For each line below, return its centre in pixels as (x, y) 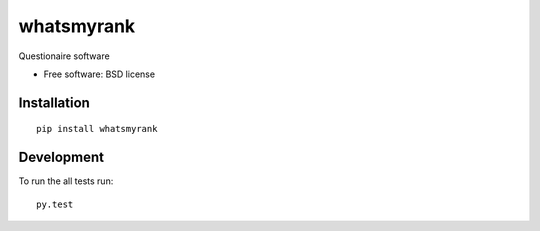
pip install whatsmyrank (97, 129)
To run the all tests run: (66, 181)
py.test (55, 204)
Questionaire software (64, 56)
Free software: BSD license (99, 74)
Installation (54, 102)
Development (61, 157)
